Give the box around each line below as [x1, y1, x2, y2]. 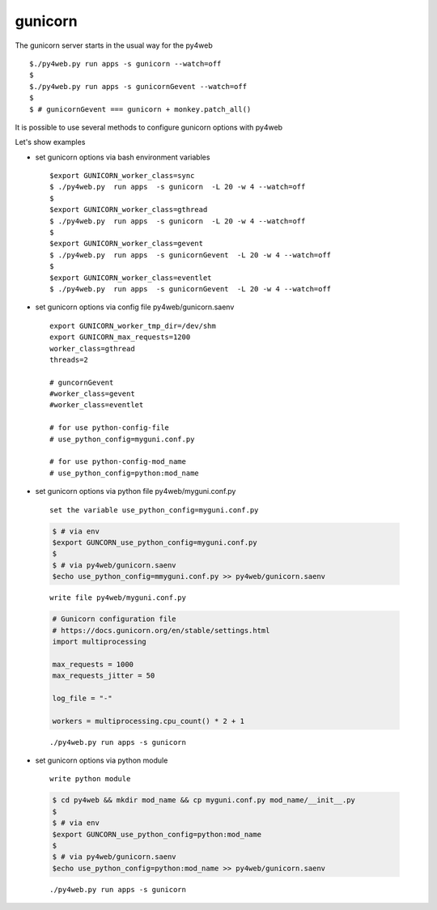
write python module [49, 774, 131, 784]
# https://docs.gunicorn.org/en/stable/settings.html [52, 626, 270, 635]
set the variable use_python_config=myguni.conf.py [49, 505, 259, 514]
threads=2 [49, 355, 88, 364]
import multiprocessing [52, 636, 147, 646]
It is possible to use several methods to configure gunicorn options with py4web [15, 122, 283, 132]
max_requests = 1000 [52, 660, 134, 669]
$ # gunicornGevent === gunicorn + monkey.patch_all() [29, 104, 252, 113]
